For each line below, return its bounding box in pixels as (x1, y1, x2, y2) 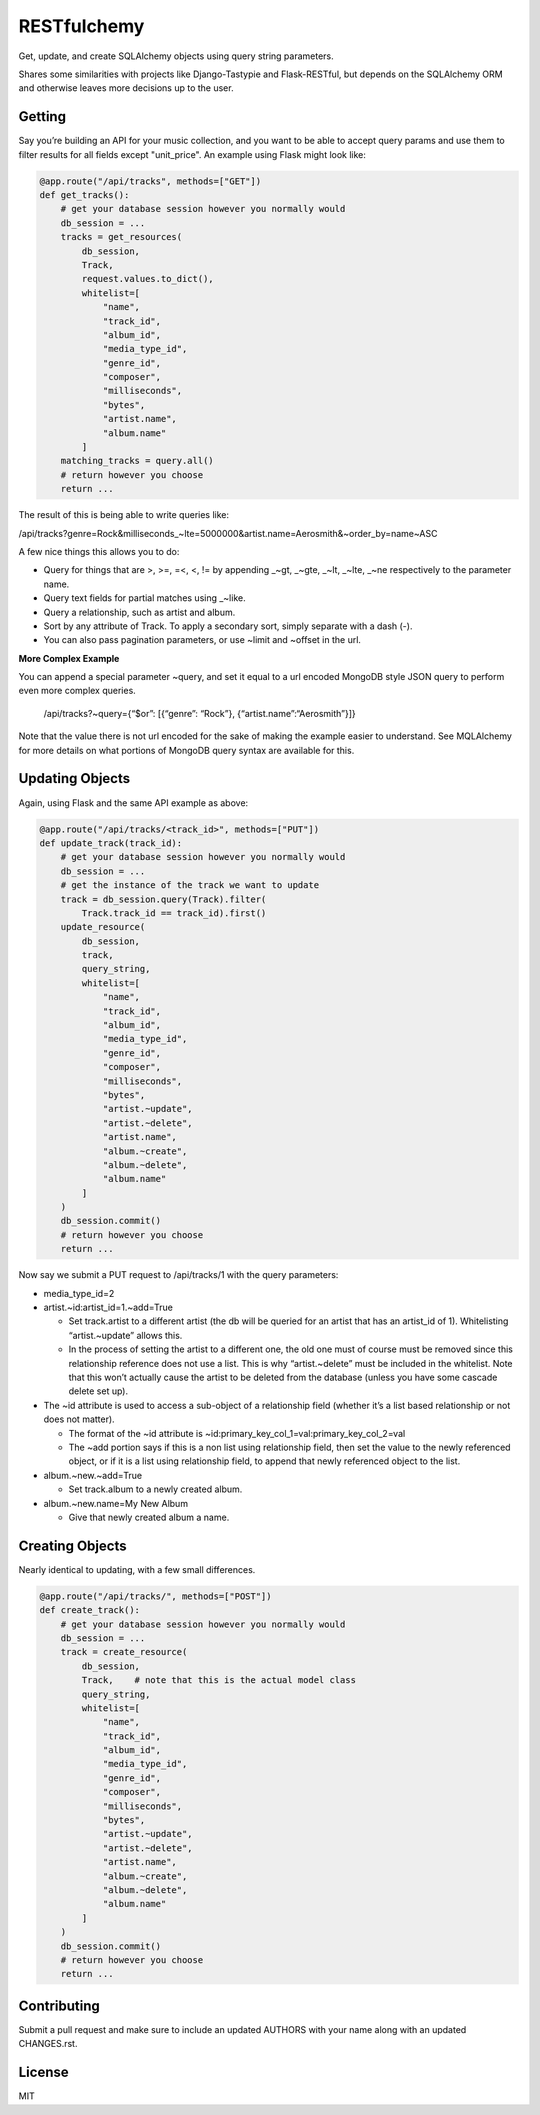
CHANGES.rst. (18, 2038, 78, 2050)
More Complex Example (18, 652, 120, 664)
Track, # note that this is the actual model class (81, 1675, 357, 1686)
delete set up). (68, 1385, 129, 1397)
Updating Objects (18, 770, 131, 787)
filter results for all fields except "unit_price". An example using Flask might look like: (18, 148, 367, 160)
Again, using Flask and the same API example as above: (18, 796, 249, 809)
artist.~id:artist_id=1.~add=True (43, 1301, 174, 1314)
